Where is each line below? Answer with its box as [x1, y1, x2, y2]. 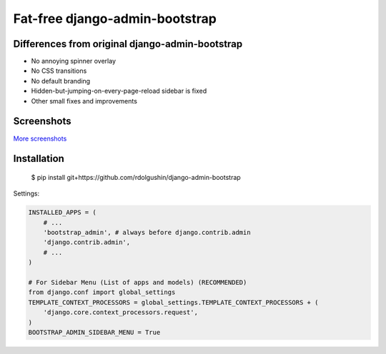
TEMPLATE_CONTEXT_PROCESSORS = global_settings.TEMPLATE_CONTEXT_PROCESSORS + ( [28, 298, 319, 306]
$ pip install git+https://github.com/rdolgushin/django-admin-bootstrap [31, 173, 241, 181]
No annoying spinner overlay [31, 57, 117, 66]
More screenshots [13, 134, 67, 143]
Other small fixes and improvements [31, 96, 137, 105]
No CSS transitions [31, 66, 87, 75]
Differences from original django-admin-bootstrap [13, 38, 243, 50]
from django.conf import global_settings [28, 288, 176, 296]
